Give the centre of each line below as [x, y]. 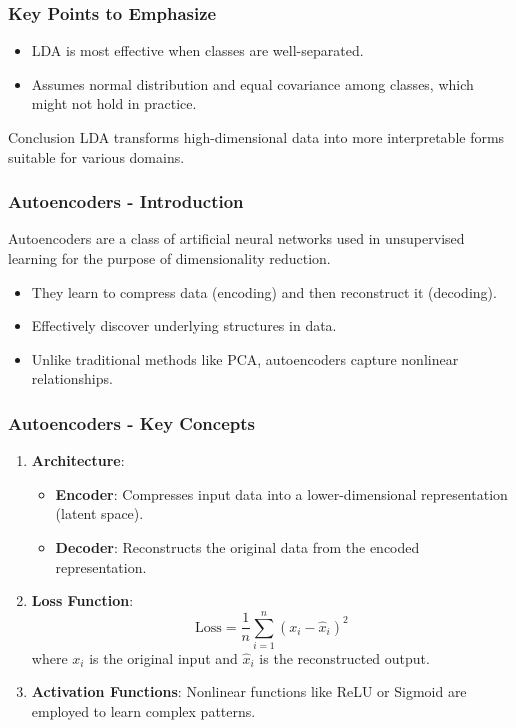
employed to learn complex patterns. [143, 711]
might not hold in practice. [114, 103]
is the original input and [163, 657]
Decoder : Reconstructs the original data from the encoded [237, 546]
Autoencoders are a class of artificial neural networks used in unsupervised [236, 238]
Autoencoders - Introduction [126, 201]
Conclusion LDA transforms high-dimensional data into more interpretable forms [256, 137]
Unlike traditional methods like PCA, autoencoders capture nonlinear [245, 358]
